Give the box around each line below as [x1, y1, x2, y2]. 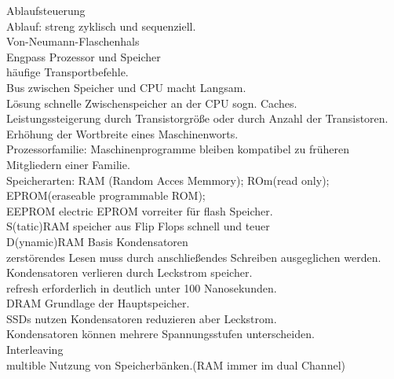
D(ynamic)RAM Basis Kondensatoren [6, 233, 188, 249]
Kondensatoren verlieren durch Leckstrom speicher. [6, 264, 253, 281]
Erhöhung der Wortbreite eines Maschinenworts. [6, 125, 239, 142]
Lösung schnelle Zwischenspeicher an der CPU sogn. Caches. [6, 94, 297, 111]
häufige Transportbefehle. [6, 64, 129, 80]
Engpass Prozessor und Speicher [6, 48, 161, 64]
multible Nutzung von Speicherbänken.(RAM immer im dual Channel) [6, 356, 345, 373]
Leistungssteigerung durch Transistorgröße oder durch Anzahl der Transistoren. [6, 110, 389, 127]
